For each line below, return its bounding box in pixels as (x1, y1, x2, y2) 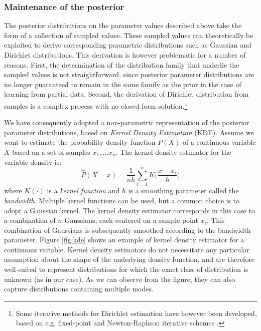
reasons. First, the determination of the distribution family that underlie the (4, 59, 239, 70)
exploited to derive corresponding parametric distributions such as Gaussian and (4, 40, 251, 50)
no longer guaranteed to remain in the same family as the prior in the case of (4, 79, 241, 89)
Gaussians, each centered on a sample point (64, 215, 198, 225)
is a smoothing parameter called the (128, 185, 239, 196)
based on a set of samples (12, 147, 90, 157)
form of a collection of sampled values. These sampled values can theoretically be (4, 30, 253, 40)
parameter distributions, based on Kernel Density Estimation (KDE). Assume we (4, 127, 254, 137)
